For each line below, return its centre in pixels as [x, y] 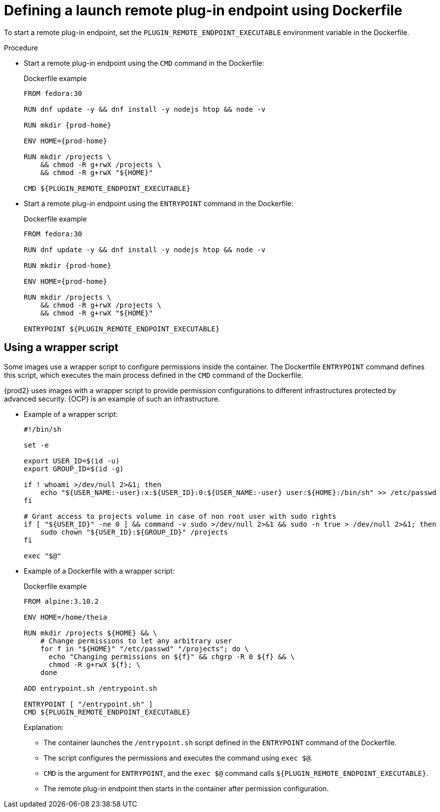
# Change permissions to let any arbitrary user [136, 641]
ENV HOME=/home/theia [66, 617]
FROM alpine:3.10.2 [61, 601]
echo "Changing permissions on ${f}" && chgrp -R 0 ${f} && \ [172, 656]
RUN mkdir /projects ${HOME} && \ [90, 633]
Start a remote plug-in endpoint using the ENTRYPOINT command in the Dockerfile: [159, 203]
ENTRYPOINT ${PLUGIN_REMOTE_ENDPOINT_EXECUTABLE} [122, 329]
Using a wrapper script [61, 348]
